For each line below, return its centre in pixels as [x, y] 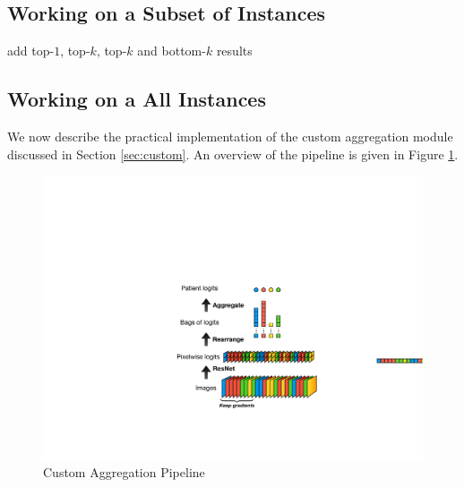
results [234, 51]
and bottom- [172, 51]
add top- [31, 51]
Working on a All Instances [137, 99]
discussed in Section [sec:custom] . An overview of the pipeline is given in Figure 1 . [233, 154]
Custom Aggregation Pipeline [124, 472]
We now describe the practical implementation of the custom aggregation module [230, 136]
